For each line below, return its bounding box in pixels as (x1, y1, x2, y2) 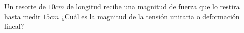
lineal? (4, 21, 24, 31)
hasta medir (4, 11, 41, 21)
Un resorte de (4, 1, 46, 11)
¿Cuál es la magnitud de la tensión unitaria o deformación (61, 11, 240, 21)
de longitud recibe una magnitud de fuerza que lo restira (66, 1, 240, 11)
